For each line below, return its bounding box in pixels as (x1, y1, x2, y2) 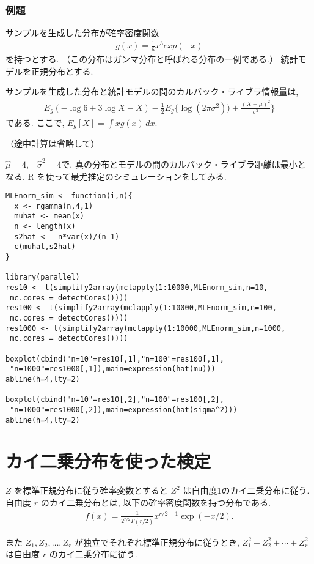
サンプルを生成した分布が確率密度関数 (5, 26, 159, 39)
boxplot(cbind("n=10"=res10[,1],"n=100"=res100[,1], (5, 354, 224, 363)
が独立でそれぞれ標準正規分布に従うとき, (75, 535, 239, 548)
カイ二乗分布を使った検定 (5, 448, 211, 473)
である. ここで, (5, 116, 65, 128)
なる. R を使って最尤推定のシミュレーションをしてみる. (5, 169, 227, 182)
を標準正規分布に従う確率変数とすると (14, 484, 168, 497)
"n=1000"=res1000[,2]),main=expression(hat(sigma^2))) (10, 405, 238, 414)
